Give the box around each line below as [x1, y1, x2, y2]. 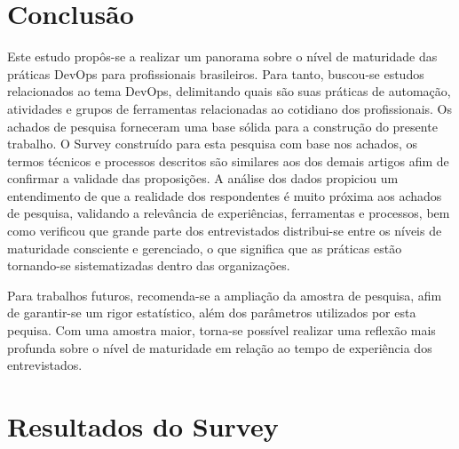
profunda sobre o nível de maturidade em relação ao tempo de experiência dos [7, 338, 432, 357]
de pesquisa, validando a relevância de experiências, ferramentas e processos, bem [7, 204, 450, 222]
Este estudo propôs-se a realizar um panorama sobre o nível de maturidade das [7, 47, 438, 66]
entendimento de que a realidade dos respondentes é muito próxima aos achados [7, 186, 442, 204]
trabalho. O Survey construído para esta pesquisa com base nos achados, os [7, 134, 417, 153]
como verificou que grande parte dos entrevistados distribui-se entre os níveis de [7, 221, 442, 240]
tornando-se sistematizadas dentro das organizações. [7, 256, 290, 275]
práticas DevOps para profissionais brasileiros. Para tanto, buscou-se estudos [7, 64, 424, 83]
